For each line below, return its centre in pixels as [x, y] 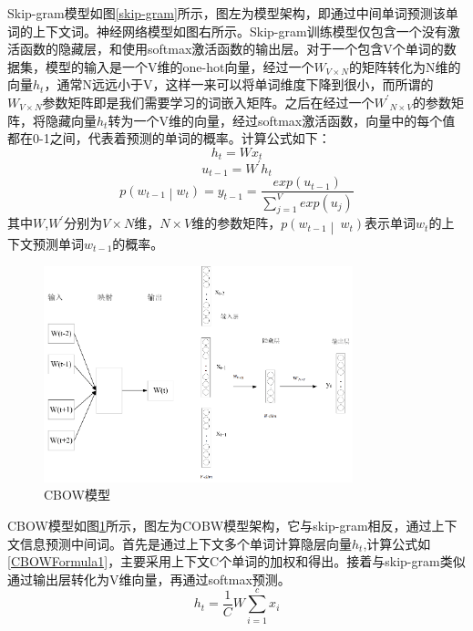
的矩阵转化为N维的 [405, 66]
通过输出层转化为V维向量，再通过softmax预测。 [149, 579]
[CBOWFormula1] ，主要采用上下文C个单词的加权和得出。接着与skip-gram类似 [236, 561]
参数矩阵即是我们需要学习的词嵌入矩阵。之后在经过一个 [208, 102]
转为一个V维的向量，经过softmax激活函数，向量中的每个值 [282, 120]
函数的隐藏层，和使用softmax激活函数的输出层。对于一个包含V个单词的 [231, 49]
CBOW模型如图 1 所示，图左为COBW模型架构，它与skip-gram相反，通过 [220, 526]
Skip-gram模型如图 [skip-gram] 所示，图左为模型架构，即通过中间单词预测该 [226, 13]
